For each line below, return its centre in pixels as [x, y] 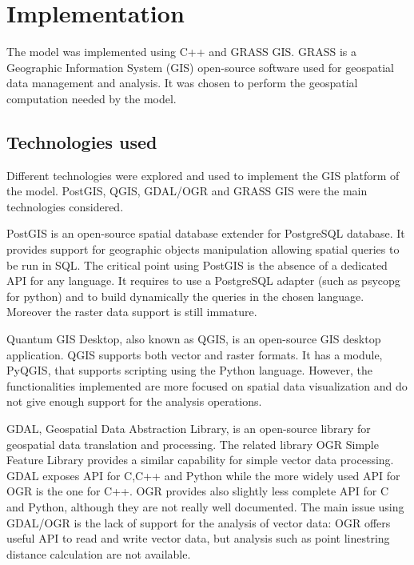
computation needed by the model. [92, 98]
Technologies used [82, 141]
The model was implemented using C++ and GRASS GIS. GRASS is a [182, 52]
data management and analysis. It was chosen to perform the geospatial [182, 83]
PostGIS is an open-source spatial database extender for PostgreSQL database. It [206, 233]
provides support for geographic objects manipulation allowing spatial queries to [203, 249]
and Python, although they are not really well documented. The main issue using [205, 506]
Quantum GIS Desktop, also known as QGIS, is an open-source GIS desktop [194, 339]
